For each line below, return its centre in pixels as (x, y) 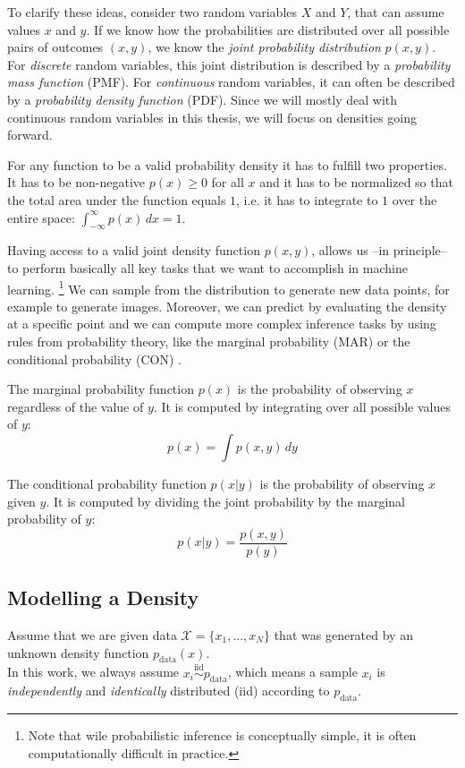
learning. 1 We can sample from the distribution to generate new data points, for (228, 287)
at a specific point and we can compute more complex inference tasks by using (222, 324)
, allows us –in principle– (379, 250)
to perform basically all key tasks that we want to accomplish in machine (207, 267)
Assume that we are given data (92, 634)
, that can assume (396, 12)
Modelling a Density (103, 597)
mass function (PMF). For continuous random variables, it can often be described (231, 82)
